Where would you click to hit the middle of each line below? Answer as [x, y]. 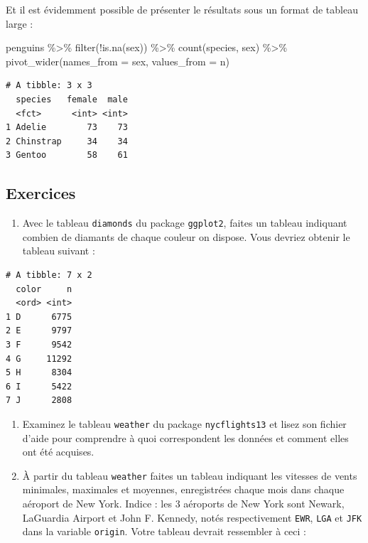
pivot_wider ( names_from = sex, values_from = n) [118, 61]
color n [44, 289]
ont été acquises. [58, 452]
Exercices [41, 193]
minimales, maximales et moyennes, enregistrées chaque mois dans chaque [183, 489]
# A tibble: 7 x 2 [49, 275]
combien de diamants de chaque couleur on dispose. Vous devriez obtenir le [186, 236]
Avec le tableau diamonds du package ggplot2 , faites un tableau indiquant [185, 223]
